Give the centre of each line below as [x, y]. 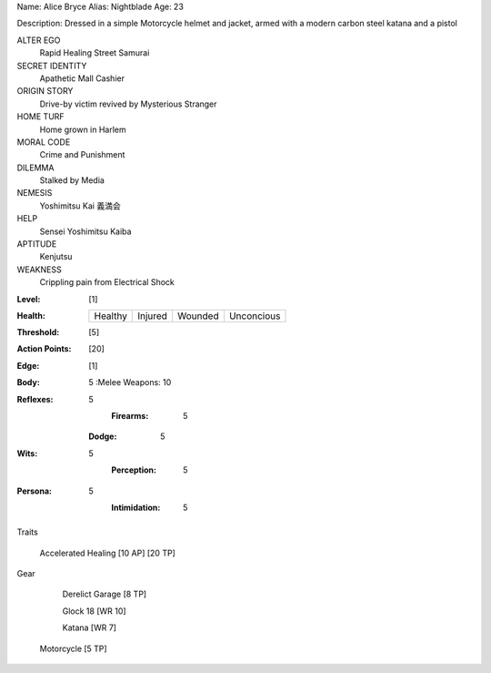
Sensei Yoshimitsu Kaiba [85, 231]
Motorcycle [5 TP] [74, 648]
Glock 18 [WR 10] [94, 611]
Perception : [134, 470]
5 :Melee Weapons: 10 [130, 382]
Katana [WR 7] [90, 627]
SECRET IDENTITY [52, 66]
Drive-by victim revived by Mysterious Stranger [128, 104]
